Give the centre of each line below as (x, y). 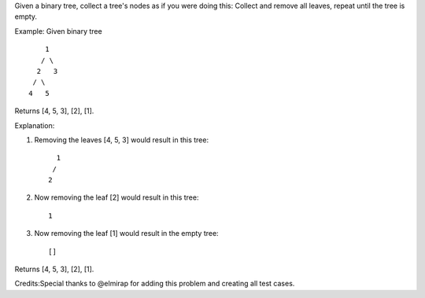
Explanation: (35, 125)
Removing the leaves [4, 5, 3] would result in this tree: (121, 140)
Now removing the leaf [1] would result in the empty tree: (127, 234)
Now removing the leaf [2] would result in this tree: (116, 197)
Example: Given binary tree (58, 31)
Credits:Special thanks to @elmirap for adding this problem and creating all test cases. (155, 284)
